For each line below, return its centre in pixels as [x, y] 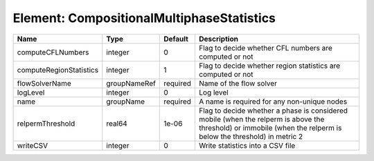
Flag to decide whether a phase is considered [273, 111]
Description [219, 39]
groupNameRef [131, 83]
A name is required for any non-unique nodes [273, 102]
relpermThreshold [46, 123]
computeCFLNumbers [53, 52]
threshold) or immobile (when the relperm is [270, 128]
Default [176, 39]
